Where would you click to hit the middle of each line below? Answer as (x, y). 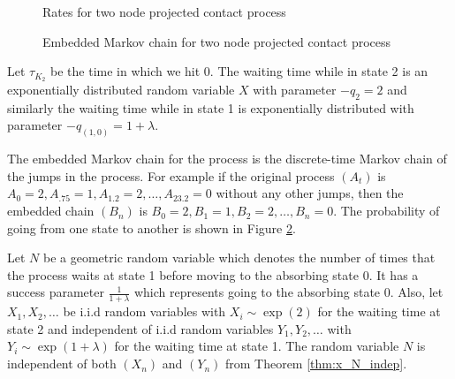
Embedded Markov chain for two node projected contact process (217, 41)
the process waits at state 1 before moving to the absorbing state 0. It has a (213, 274)
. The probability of (387, 211)
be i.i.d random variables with (144, 311)
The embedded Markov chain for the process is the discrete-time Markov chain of (227, 159)
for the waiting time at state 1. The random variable (257, 346)
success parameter (56, 292)
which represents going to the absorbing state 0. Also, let (288, 292)
